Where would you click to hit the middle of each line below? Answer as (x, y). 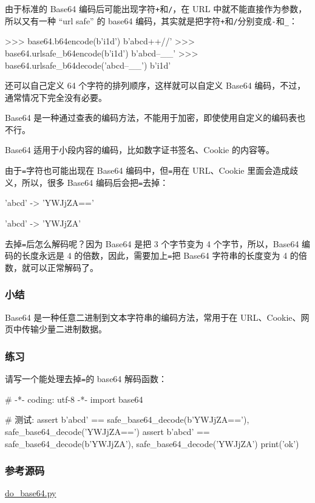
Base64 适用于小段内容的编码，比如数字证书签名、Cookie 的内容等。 (140, 150)
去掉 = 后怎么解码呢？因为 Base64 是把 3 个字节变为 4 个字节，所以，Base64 (152, 243)
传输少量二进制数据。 (64, 329)
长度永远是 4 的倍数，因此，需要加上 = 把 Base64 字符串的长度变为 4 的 (160, 255)
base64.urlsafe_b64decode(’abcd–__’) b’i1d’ (88, 65)
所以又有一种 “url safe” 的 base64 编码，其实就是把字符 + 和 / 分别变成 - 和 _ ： (151, 20)
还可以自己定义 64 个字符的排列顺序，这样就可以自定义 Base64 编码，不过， (155, 85)
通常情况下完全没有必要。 (56, 97)
